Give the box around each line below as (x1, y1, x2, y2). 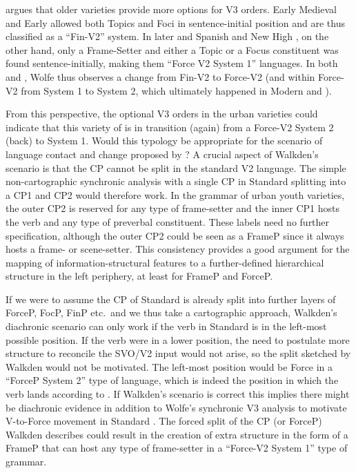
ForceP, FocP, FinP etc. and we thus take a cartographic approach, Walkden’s (6, 305, 337, 320)
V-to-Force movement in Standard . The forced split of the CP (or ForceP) (6, 414, 322, 428)
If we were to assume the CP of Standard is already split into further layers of (6, 291, 336, 306)
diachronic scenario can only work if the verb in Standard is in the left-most (6, 319, 327, 334)
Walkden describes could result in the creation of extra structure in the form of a (6, 427, 348, 441)
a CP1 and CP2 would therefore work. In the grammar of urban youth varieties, (6, 187, 345, 202)
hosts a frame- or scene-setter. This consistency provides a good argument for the (6, 242, 350, 256)
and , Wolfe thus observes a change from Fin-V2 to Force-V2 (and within (6, 69, 315, 84)
